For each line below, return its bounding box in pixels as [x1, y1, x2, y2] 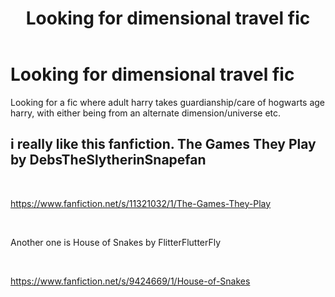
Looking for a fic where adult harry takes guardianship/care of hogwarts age [10, 96, 326, 108]
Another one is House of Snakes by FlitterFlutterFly [10, 236, 222, 248]
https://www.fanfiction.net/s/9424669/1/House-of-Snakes [10, 275, 251, 287]
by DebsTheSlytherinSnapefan [10, 152, 207, 169]
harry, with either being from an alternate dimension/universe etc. [10, 107, 282, 119]
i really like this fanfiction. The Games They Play [10, 136, 317, 153]
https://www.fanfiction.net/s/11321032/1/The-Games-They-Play [10, 197, 272, 209]
